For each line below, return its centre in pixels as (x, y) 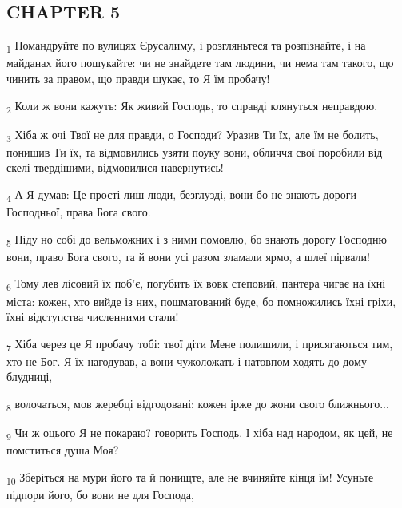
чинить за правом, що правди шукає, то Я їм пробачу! (138, 78)
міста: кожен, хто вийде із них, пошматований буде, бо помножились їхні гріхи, (201, 301)
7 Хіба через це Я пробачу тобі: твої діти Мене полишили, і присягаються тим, (200, 344)
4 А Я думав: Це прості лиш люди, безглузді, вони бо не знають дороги (181, 195)
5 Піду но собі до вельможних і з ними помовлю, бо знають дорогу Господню (197, 240)
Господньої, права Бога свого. (79, 212)
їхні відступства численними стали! (93, 317)
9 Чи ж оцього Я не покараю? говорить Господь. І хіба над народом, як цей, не (200, 433)
